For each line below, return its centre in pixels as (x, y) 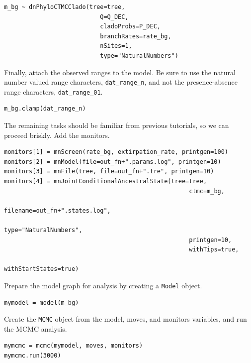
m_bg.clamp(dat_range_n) (45, 109)
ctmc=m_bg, (207, 191)
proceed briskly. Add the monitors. (57, 135)
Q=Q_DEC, (114, 17)
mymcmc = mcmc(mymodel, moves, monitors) (74, 346)
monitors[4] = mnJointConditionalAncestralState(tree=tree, (106, 181)
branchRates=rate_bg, (136, 36)
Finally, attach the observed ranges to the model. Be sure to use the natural (120, 72)
